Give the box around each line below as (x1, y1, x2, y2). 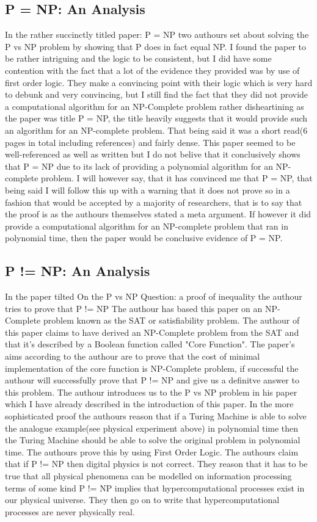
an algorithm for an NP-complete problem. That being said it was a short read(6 (5, 123, 308, 136)
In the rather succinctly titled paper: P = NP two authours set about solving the (5, 28, 309, 41)
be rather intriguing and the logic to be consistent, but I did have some (5, 52, 272, 65)
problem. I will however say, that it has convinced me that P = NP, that (41, 172, 313, 184)
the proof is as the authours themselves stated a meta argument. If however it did (5, 208, 312, 220)
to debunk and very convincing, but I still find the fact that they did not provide (5, 88, 308, 101)
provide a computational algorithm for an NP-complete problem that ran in (5, 219, 288, 232)
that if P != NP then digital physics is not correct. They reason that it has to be (5, 457, 308, 470)
